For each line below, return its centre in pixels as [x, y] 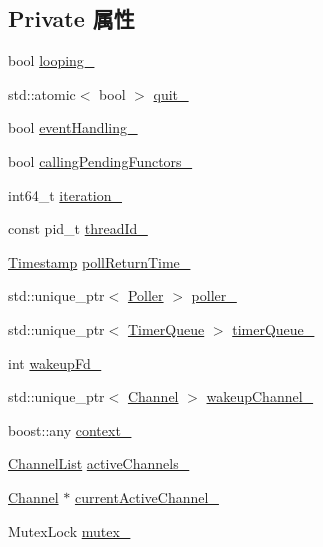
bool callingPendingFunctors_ [100, 160]
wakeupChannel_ [260, 396]
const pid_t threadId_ [78, 228]
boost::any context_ [70, 429]
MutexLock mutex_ [69, 530]
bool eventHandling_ [73, 127]
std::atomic [42, 93]
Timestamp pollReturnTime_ [99, 261]
